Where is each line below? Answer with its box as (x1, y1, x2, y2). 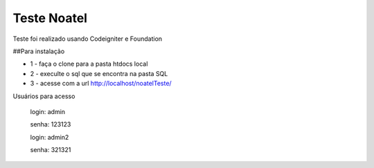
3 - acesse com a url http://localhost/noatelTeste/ (30, 80, 172, 88)
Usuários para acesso (12, 92, 75, 100)
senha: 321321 (30, 146, 71, 154)
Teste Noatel (12, 10, 88, 26)
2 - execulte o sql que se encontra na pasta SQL (30, 69, 168, 77)
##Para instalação (12, 47, 65, 55)
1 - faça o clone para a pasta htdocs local (30, 59, 148, 68)
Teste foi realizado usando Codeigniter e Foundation (12, 35, 163, 43)
